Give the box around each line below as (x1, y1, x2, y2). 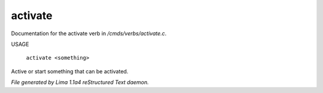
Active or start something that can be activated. (11, 67, 129, 75)
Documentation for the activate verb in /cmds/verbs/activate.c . (11, 30, 167, 37)
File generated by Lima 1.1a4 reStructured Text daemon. (11, 79, 149, 86)
